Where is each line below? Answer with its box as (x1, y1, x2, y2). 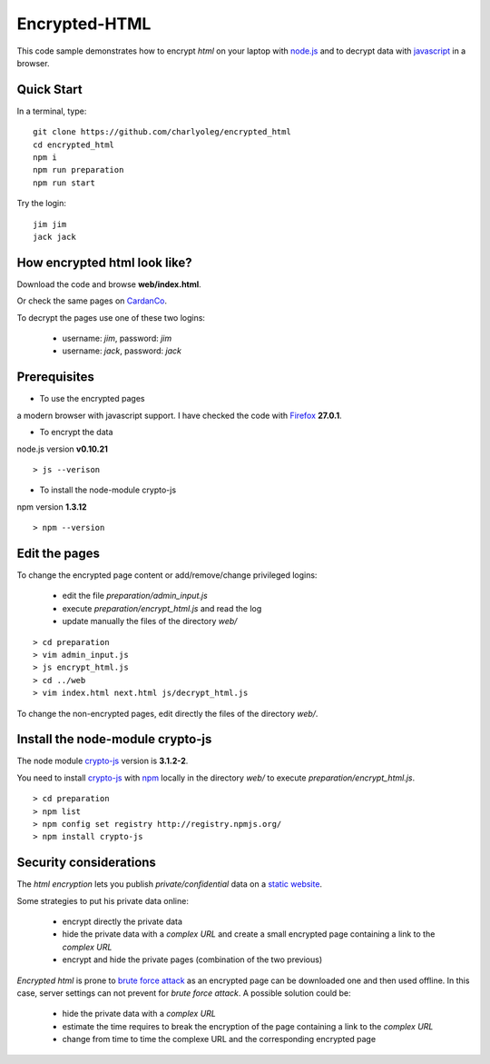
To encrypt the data (39, 427, 113, 438)
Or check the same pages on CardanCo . (16, 295, 168, 306)
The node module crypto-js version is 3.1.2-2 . (16, 755, 189, 767)
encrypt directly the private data (62, 916, 183, 927)
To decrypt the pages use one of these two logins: (16, 312, 206, 323)
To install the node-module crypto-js (39, 484, 177, 495)
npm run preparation (33, 164, 124, 175)
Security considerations (16, 855, 156, 870)
